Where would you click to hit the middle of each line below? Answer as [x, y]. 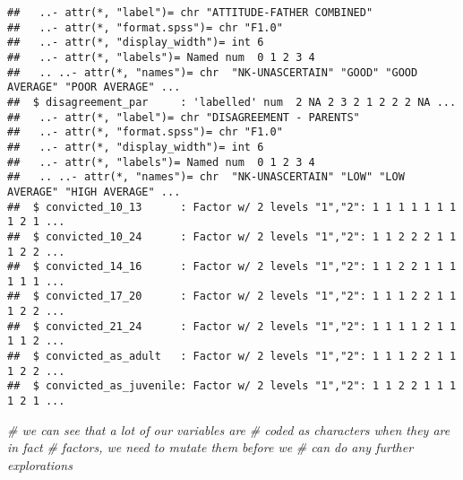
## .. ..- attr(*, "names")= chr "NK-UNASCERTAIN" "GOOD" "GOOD [213, 72]
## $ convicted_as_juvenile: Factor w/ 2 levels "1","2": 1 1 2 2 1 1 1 [232, 386]
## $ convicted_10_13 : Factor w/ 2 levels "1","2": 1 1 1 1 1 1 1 [232, 207]
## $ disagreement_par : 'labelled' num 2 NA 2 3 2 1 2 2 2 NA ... [232, 102]
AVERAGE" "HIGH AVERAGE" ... [94, 192]
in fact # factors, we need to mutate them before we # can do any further [210, 447]
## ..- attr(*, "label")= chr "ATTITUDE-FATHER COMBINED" [190, 13]
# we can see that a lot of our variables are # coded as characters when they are [229, 429]
